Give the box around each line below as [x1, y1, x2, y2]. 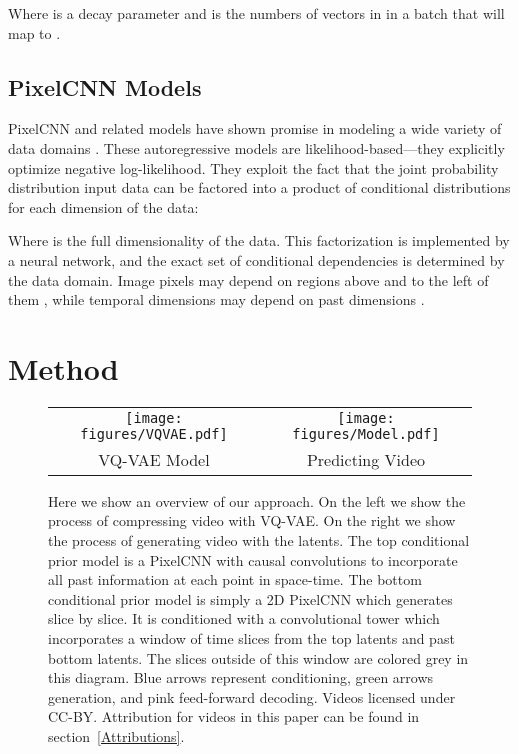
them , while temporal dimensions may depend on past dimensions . [8, 289, 425, 310]
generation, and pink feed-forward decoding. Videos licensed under [48, 686, 456, 707]
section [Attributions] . [48, 725, 185, 746]
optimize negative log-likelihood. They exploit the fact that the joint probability [8, 157, 499, 178]
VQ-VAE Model [98, 447, 210, 471]
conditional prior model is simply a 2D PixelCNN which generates [48, 588, 453, 609]
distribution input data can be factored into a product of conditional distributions [8, 177, 511, 198]
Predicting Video [306, 447, 426, 471]
